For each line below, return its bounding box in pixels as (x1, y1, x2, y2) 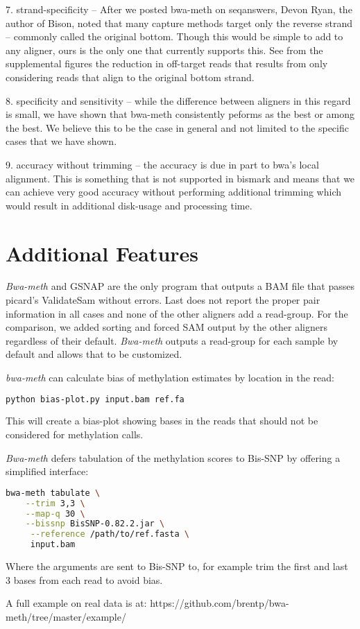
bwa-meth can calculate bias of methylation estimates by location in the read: (6, 370, 334, 384)
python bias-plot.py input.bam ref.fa (6, 394, 185, 404)
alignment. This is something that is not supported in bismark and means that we (6, 171, 355, 185)
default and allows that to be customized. (6, 347, 182, 361)
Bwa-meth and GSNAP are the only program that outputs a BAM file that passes (6, 279, 354, 293)
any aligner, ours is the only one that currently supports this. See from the (6, 42, 323, 57)
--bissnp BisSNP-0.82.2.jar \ (25, 519, 165, 529)
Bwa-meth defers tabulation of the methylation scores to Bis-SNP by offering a (6, 450, 341, 465)
